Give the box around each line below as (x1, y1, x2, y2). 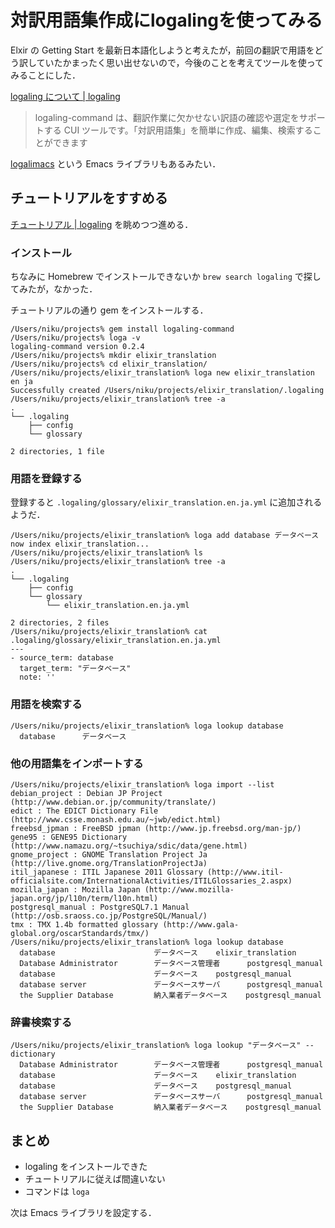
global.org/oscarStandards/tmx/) (10, 928, 150, 938)
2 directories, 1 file (10, 447, 105, 457)
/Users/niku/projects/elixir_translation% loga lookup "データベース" (10, 1041, 302, 1051)
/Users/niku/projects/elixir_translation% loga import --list (10, 779, 275, 790)
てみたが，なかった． (10, 283, 98, 295)
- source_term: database (10, 653, 114, 663)
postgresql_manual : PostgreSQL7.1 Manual (10, 902, 190, 912)
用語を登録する (10, 471, 83, 485)
